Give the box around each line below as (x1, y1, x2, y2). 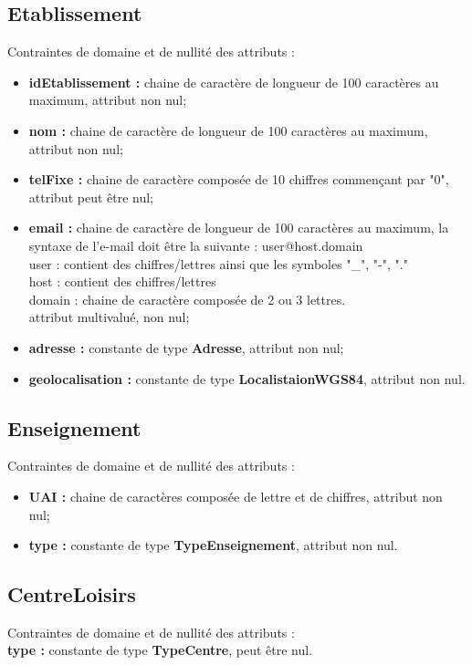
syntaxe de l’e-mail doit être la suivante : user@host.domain (28, 235, 363, 255)
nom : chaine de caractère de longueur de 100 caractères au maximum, (28, 120, 428, 140)
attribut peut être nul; (28, 187, 154, 206)
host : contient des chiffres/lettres (28, 272, 216, 291)
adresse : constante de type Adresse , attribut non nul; (28, 338, 344, 357)
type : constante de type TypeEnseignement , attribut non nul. (28, 535, 398, 555)
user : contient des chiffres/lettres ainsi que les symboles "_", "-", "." (28, 254, 408, 273)
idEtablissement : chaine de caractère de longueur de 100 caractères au (28, 72, 439, 91)
